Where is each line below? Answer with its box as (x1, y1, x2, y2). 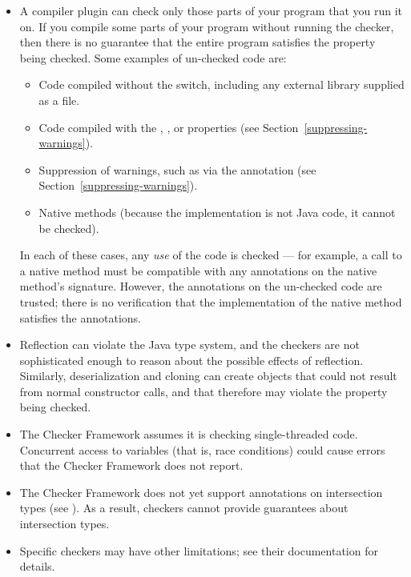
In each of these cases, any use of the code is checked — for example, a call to (19, 246, 402, 263)
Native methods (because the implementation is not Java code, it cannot (38, 203, 396, 220)
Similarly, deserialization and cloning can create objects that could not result (19, 367, 397, 384)
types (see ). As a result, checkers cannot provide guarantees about (19, 499, 349, 516)
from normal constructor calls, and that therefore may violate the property (19, 383, 388, 399)
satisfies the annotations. (19, 309, 141, 326)
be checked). (38, 219, 99, 236)
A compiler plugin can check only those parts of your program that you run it (19, 2, 402, 18)
